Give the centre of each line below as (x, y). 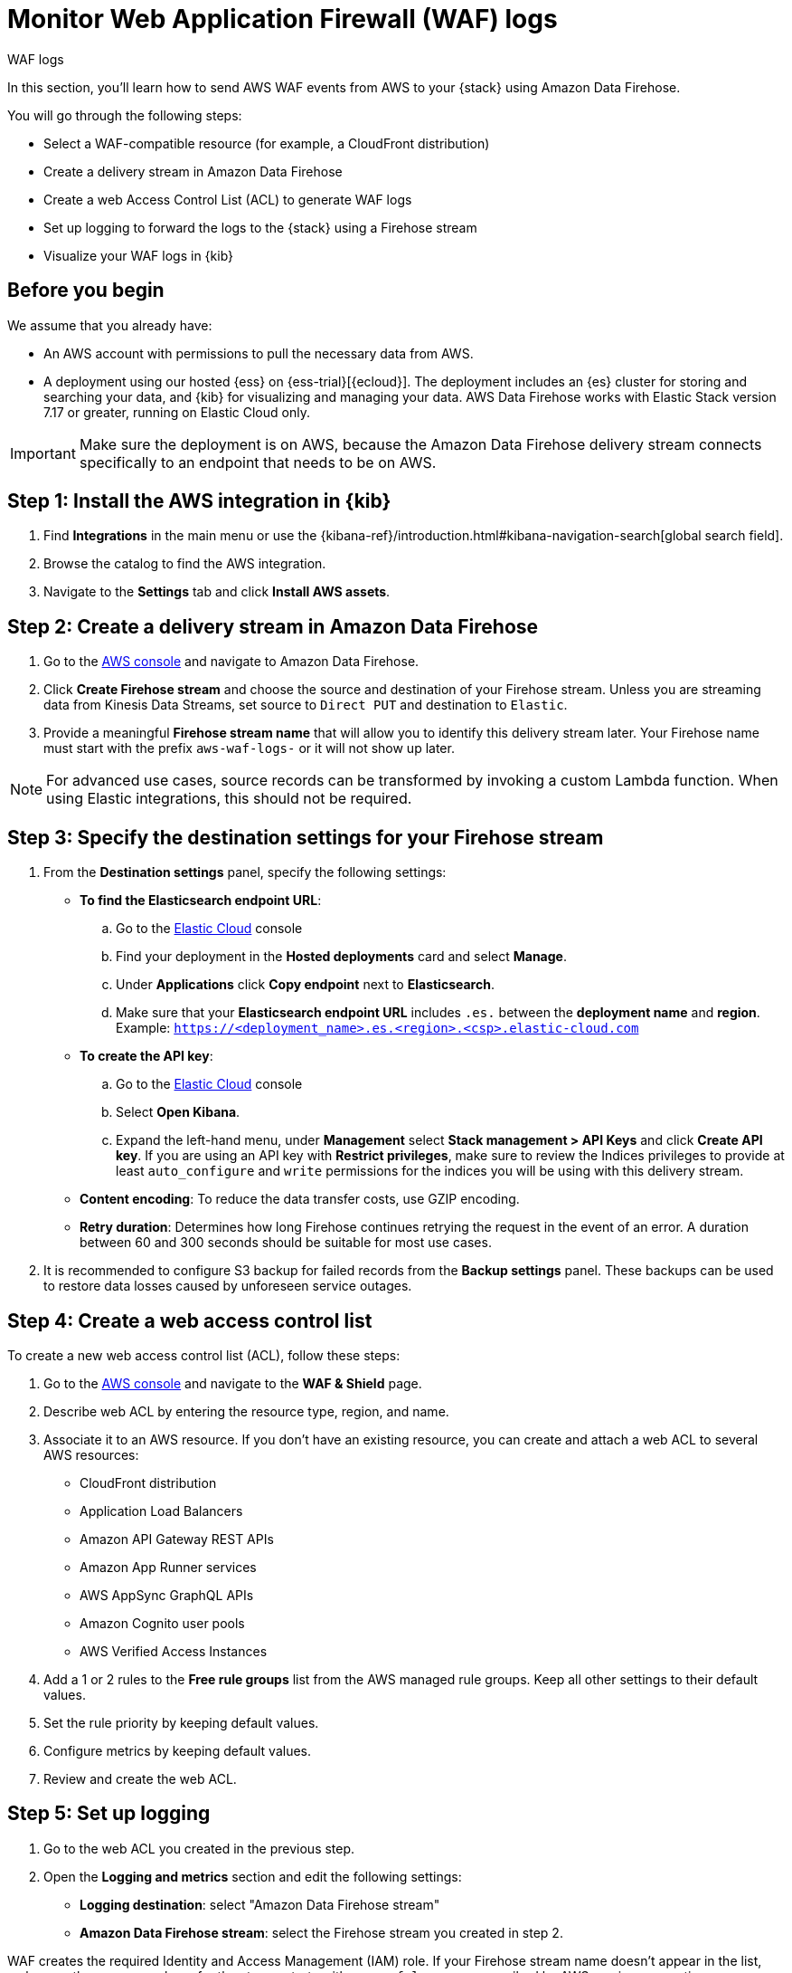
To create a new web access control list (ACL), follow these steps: (204, 1355)
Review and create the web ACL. (140, 1778)
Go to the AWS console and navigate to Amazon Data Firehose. (231, 662)
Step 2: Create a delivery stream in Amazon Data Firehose (273, 626)
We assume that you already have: (110, 325)
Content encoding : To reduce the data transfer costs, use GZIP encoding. (300, 1199)
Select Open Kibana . (178, 1112)
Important (43, 453)
